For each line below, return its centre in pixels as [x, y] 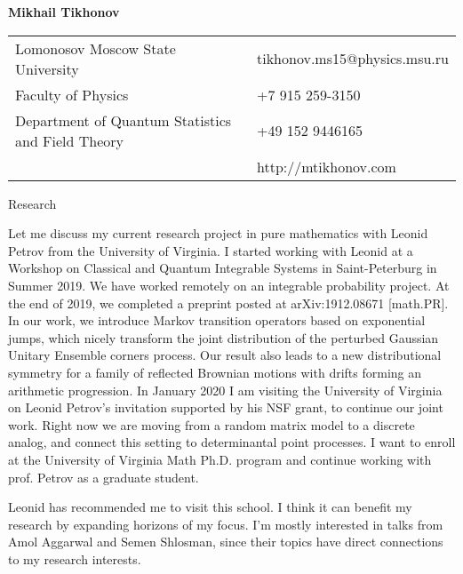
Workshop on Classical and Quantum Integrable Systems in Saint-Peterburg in [223, 268]
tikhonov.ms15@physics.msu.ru [353, 59]
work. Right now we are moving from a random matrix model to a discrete [212, 424]
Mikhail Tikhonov [64, 12]
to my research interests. [75, 558]
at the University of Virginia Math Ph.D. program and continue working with [220, 459]
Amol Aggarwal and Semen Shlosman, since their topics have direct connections [226, 542]
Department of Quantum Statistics [124, 120]
